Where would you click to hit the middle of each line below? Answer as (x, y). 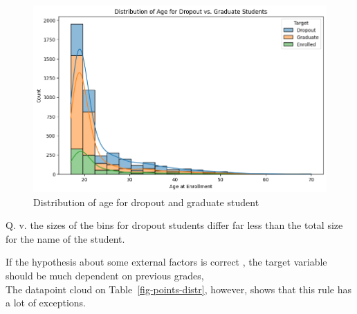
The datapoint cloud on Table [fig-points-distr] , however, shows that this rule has (178, 289)
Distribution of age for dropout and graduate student (146, 202)
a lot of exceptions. (46, 303)
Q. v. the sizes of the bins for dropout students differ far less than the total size (174, 225)
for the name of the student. (65, 238)
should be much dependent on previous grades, (105, 275)
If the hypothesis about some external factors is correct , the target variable (166, 262)
